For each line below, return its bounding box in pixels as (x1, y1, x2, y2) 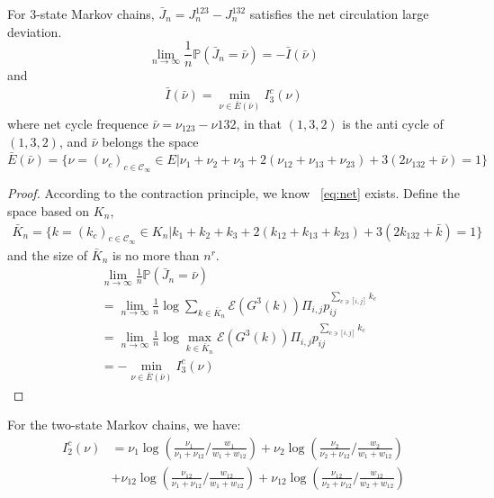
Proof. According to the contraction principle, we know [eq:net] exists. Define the (7, 184, 460, 203)
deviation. (7, 22, 62, 41)
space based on (7, 201, 90, 220)
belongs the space (102, 131, 199, 150)
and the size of (7, 245, 88, 264)
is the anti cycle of (342, 113, 444, 132)
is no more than (112, 245, 200, 264)
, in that (236, 113, 283, 132)
